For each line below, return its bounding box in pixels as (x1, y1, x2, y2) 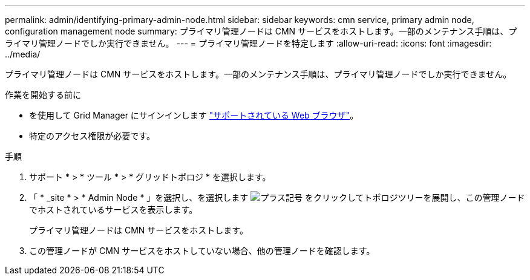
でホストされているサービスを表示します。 (29, 204, 198, 215)
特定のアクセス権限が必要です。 (29, 131, 155, 141)
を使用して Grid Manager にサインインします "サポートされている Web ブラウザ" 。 (29, 110, 359, 120)
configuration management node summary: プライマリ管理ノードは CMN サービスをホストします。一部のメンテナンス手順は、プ (5, 26, 517, 36)
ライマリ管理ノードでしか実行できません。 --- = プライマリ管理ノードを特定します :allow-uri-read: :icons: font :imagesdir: (5, 38, 492, 48)
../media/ (5, 49, 41, 59)
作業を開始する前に (5, 90, 81, 100)
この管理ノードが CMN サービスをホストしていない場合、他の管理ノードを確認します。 (29, 246, 375, 256)
